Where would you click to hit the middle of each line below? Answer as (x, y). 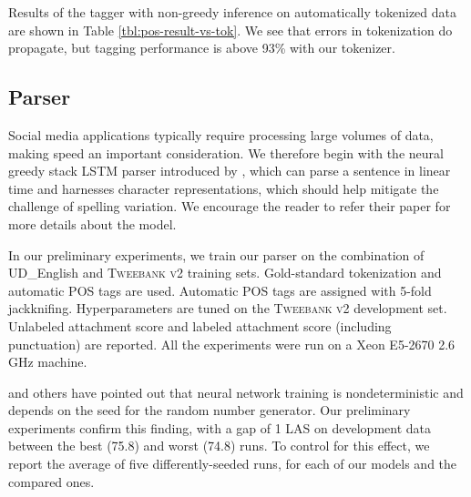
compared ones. (51, 481)
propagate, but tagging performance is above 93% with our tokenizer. (202, 48)
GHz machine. (48, 362)
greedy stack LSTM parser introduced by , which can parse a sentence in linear (230, 171)
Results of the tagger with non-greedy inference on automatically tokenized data (233, 12)
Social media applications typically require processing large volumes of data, (221, 134)
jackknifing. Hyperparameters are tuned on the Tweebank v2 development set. (228, 308)
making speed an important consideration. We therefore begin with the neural (226, 152)
